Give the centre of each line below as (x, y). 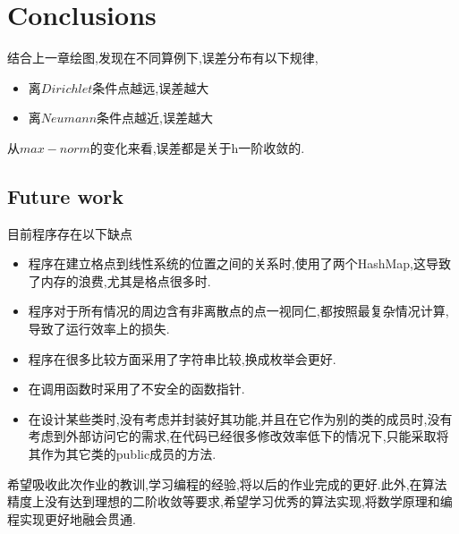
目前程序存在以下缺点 (70, 233)
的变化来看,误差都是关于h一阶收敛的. (197, 147)
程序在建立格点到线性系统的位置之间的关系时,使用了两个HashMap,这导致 (240, 263)
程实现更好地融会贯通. (72, 518)
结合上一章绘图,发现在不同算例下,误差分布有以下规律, (163, 58)
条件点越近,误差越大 (155, 118)
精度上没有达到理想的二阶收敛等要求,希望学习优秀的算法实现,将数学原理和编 (230, 501)
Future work (66, 195)
